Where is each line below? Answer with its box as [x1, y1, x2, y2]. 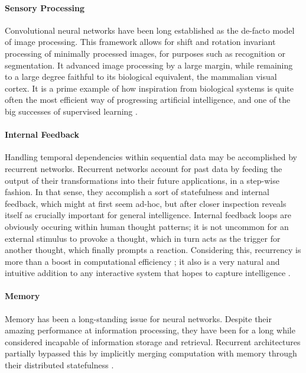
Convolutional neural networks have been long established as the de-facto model [5, 24, 295, 36]
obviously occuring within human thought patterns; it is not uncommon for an [5, 220, 289, 232]
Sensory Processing [5, 1, 85, 14]
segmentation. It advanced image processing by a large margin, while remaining [5, 59, 293, 71]
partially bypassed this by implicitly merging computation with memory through [5, 347, 297, 359]
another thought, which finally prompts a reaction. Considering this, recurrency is [5, 244, 301, 256]
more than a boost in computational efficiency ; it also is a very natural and [5, 255, 280, 267]
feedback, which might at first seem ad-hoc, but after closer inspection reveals [5, 197, 287, 209]
